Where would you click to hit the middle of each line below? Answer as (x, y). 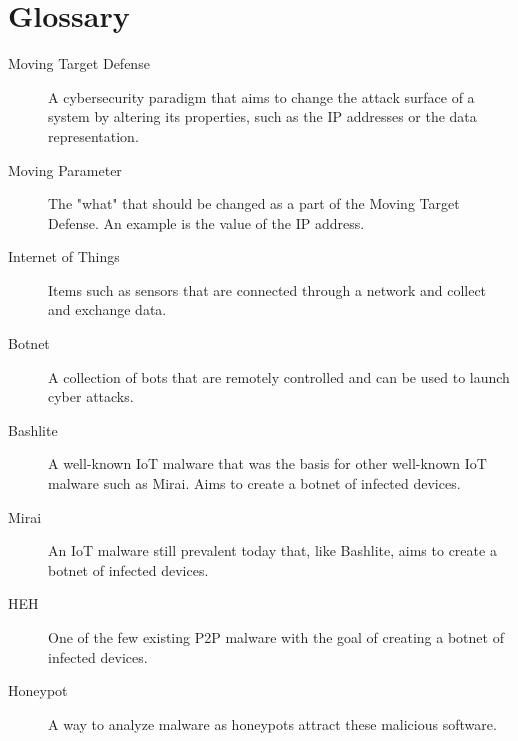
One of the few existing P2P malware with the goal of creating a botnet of (276, 637)
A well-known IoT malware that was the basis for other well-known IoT (267, 463)
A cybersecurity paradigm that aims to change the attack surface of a (261, 96)
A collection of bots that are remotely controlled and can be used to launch (279, 376)
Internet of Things (64, 256)
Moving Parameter (65, 169)
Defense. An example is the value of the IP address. (206, 222)
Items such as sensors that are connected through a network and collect (267, 289)
